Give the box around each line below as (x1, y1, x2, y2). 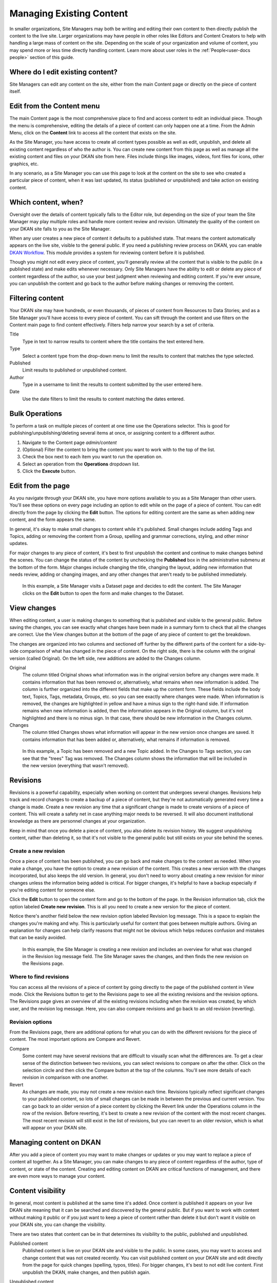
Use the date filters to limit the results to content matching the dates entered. (22, 396, 185, 402)
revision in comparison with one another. (22, 1074, 109, 1080)
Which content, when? (9, 198, 84, 206)
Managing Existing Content (9, 8, 128, 19)
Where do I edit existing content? (9, 67, 118, 76)
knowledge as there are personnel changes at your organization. (9, 818, 146, 824)
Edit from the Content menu (9, 102, 100, 110)
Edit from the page (9, 481, 70, 490)
